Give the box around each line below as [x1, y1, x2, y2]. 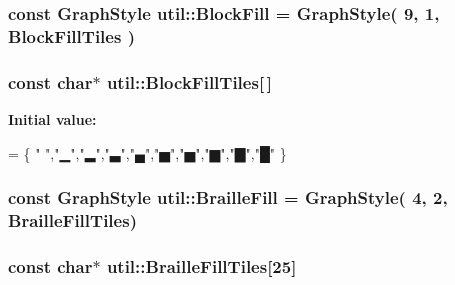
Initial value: [8, 108, 97, 129]
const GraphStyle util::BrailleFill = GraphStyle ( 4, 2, [8, 185, 448, 210]
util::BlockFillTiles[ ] [106, 69, 273, 94]
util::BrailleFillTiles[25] [106, 253, 297, 278]
